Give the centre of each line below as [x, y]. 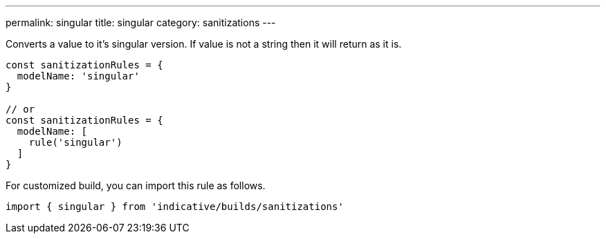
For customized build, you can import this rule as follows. [136, 185]
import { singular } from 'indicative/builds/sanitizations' [175, 207]
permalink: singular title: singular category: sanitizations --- [141, 22]
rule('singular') [75, 142]
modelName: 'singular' [78, 76]
